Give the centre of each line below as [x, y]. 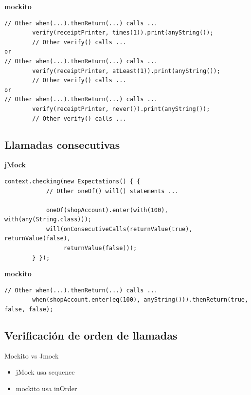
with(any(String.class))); [48, 220]
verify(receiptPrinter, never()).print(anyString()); [121, 109]
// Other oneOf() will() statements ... [112, 191]
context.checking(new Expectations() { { [72, 181]
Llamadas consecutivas [62, 144]
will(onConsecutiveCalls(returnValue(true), [119, 229]
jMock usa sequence [45, 372]
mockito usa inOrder [46, 388]
